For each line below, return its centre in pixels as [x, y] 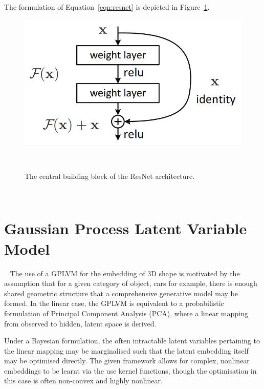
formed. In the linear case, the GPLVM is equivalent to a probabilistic [114, 303]
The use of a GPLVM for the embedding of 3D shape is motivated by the [125, 273]
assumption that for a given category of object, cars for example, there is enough [131, 283]
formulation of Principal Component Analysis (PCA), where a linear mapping [126, 313]
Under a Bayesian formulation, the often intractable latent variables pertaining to [132, 341]
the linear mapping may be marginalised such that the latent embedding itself [126, 350]
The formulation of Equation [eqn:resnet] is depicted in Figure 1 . [107, 7]
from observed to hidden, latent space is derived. [80, 323]
